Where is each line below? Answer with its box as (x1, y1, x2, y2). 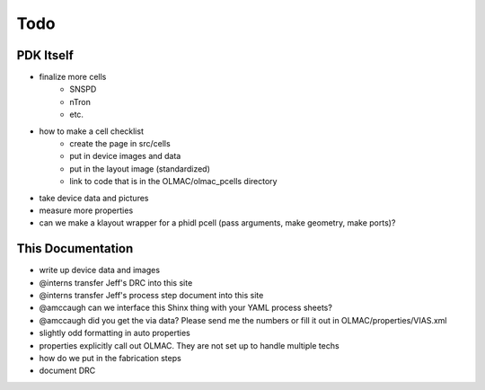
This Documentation (16, 241, 134, 256)
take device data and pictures (39, 192, 149, 203)
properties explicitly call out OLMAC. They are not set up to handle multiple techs (39, 340, 340, 350)
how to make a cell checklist (39, 126, 144, 137)
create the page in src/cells (69, 138, 171, 149)
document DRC (39, 365, 96, 377)
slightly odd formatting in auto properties (39, 328, 190, 339)
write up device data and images (39, 265, 161, 276)
